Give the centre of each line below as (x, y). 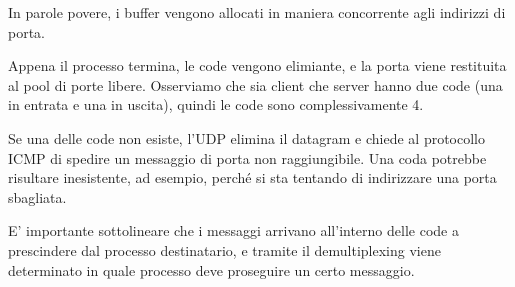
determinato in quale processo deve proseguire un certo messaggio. (211, 269)
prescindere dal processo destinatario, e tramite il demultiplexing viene (224, 249)
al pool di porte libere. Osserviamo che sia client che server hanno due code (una (255, 84)
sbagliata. (37, 196)
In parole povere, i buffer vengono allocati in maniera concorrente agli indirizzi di (257, 12)
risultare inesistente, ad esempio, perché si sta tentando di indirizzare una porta (252, 177)
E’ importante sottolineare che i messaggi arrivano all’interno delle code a (233, 230)
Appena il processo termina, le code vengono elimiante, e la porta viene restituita (257, 65)
